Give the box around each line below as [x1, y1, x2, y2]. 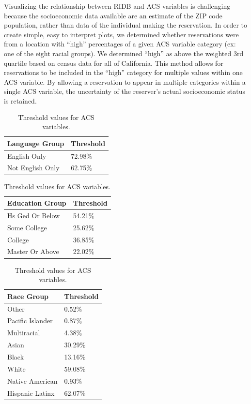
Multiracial [7, 328, 40, 338]
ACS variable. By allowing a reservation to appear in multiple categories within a [4, 76, 246, 87]
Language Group [7, 138, 64, 148]
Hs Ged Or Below [7, 210, 60, 220]
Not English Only [7, 163, 60, 173]
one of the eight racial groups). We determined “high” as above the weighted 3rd [4, 48, 244, 58]
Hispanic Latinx [7, 388, 55, 398]
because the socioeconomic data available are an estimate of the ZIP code [4, 10, 222, 20]
